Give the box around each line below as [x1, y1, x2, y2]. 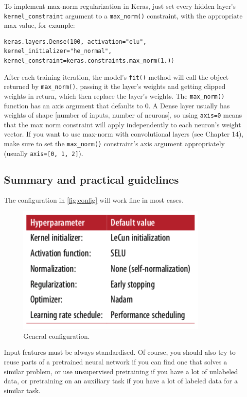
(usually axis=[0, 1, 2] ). [4, 148, 83, 158]
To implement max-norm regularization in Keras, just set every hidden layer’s [4, 1, 236, 11]
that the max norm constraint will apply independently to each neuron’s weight [4, 119, 241, 129]
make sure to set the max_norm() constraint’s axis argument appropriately [4, 138, 225, 149]
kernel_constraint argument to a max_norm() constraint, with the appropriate [4, 10, 243, 20]
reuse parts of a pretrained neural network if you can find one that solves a [4, 356, 228, 366]
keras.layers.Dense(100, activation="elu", [4, 38, 147, 45]
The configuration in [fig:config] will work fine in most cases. [4, 194, 183, 205]
